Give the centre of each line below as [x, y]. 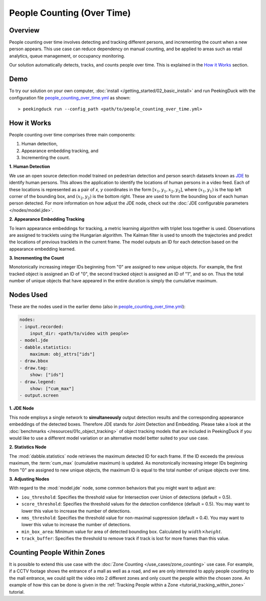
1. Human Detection [30, 167]
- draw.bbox [34, 361]
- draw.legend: [38, 382]
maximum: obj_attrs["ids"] [63, 354]
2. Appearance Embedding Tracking [47, 219]
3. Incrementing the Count [36, 258]
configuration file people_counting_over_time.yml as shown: [70, 98]
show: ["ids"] [47, 375]
